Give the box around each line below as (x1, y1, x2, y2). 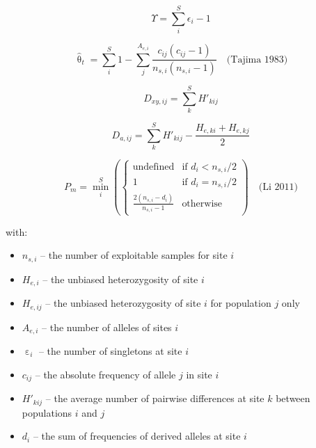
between (276, 391, 310, 406)
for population (210, 296, 271, 310)
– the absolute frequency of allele (35, 367, 176, 381)
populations (22, 405, 72, 419)
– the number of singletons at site (38, 344, 182, 358)
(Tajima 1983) (226, 54, 288, 65)
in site (186, 367, 212, 381)
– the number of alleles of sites (42, 319, 172, 334)
